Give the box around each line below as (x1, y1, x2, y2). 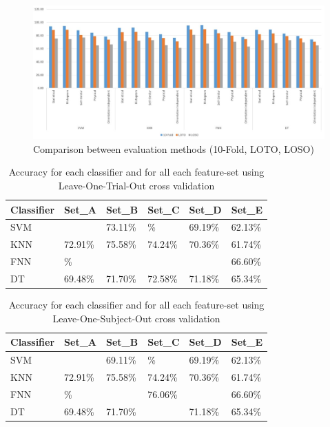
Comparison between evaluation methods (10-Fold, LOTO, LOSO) (33, 141, 314, 156)
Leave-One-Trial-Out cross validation (58, 178, 215, 192)
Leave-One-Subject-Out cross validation (52, 311, 220, 325)
